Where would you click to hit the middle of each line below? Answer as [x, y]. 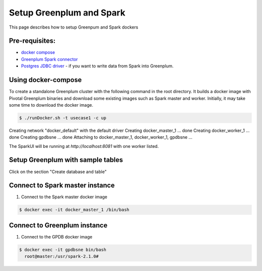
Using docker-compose [45, 80]
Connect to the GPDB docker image [57, 237]
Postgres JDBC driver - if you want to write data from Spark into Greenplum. [98, 66]
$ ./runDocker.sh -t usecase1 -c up [63, 118]
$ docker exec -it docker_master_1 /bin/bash [74, 210]
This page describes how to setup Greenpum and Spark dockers [74, 27]
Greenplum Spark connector [49, 59]
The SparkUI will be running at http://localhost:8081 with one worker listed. [84, 146]
